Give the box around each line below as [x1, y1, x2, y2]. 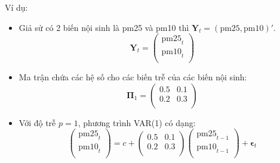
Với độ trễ [19, 116, 56, 128]
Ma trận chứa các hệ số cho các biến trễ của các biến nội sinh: [19, 70, 247, 83]
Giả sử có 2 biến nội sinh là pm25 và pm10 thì [19, 21, 189, 33]
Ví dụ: [5, 1, 28, 13]
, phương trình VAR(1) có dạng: [78, 116, 196, 128]
